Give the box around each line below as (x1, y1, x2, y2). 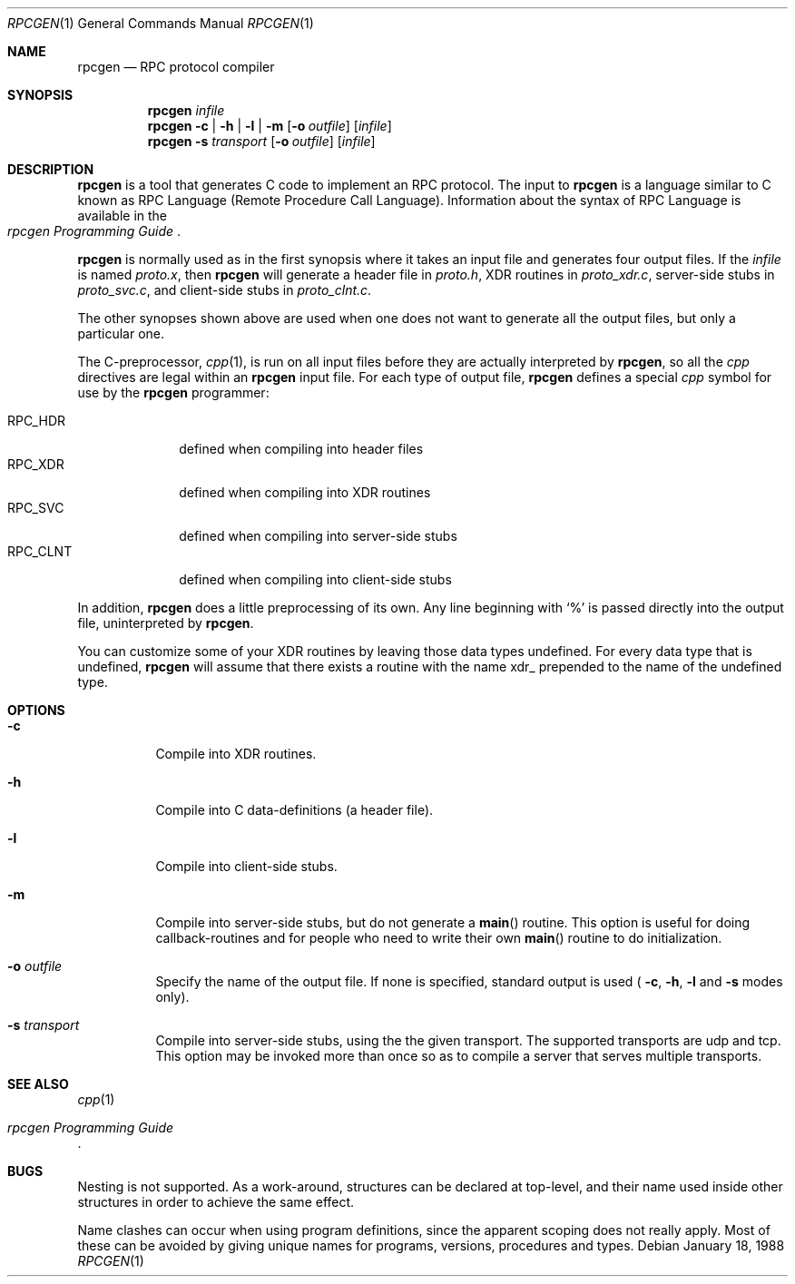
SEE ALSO (7, 1076, 69, 1092)
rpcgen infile (147, 103, 225, 118)
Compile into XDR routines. (155, 746, 317, 761)
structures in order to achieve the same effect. (77, 1194, 355, 1210)
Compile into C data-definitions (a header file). (155, 802, 434, 818)
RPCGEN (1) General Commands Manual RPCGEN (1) (7, 15, 314, 31)
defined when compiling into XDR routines (179, 485, 431, 500)
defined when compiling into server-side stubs (179, 528, 457, 544)
